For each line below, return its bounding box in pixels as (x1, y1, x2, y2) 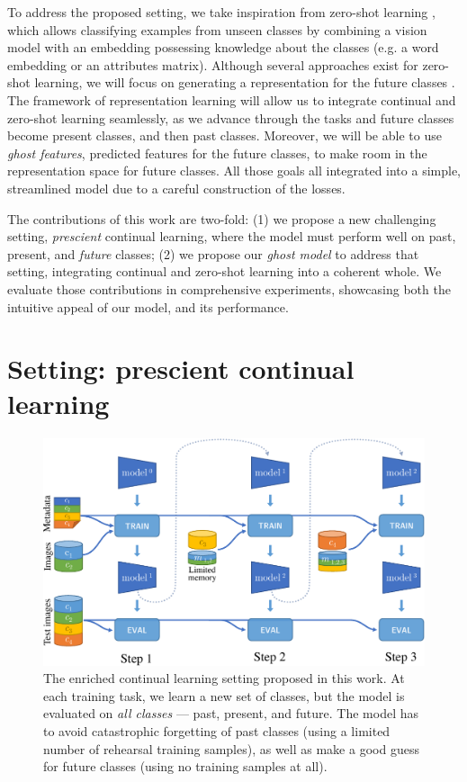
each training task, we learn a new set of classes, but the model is (43, 686, 405, 705)
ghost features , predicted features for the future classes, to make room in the (7, 143, 427, 162)
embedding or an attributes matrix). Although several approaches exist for (7, 55, 418, 74)
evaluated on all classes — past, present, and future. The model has (43, 704, 418, 723)
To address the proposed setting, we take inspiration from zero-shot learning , (7, 3, 436, 21)
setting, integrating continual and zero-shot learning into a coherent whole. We (7, 262, 442, 281)
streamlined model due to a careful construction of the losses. (7, 178, 346, 197)
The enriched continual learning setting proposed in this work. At (43, 669, 405, 688)
